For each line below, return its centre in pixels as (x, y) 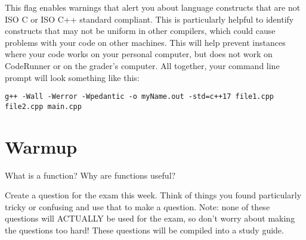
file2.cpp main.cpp (43, 106)
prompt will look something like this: (72, 77)
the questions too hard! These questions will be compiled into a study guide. (144, 230)
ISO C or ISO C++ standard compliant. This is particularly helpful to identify (149, 19)
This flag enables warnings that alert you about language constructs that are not (153, 7)
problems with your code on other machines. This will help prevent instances (145, 42)
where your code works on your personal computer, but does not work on (139, 54)
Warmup (41, 146)
